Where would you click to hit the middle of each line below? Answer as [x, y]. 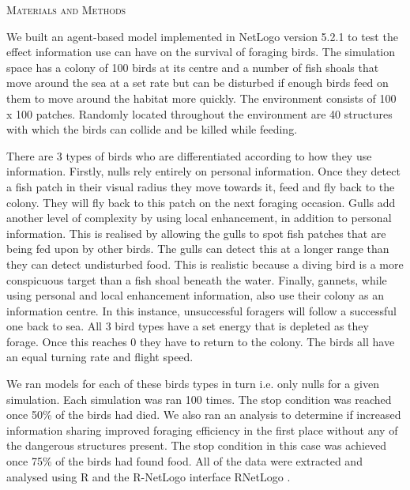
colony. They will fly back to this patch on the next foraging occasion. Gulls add [201, 202]
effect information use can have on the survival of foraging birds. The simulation [201, 52]
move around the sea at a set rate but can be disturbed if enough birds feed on [197, 83]
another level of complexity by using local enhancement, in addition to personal [199, 218]
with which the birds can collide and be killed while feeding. [152, 129]
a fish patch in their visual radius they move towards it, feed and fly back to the [201, 186]
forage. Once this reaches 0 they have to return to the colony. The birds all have [201, 341]
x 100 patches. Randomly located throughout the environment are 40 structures [199, 113]
